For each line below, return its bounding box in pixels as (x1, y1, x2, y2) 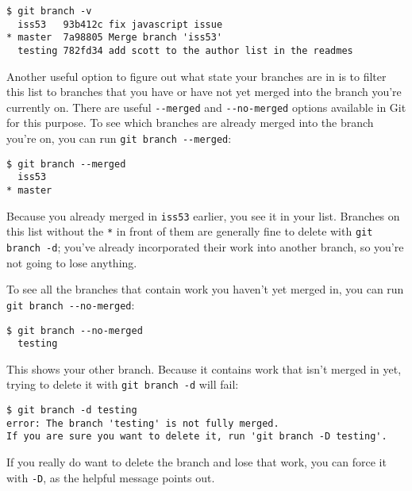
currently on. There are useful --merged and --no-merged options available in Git (6, 98, 406, 115)
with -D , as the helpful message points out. (6, 469, 215, 485)
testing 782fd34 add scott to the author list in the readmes (17, 44, 353, 56)
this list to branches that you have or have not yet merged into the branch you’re (6, 83, 402, 100)
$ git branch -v (6, 6, 92, 17)
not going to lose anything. (6, 254, 137, 270)
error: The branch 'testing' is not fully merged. (6, 417, 279, 429)
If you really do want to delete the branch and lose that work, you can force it (6, 454, 387, 470)
